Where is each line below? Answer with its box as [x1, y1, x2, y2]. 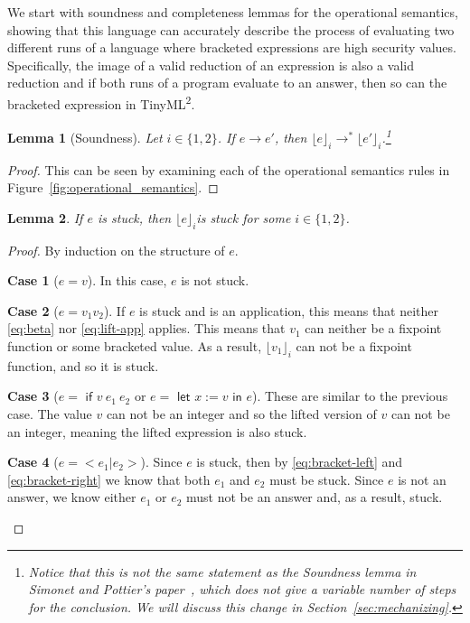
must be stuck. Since [269, 470, 384, 488]
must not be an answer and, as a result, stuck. [186, 488, 443, 507]
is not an [398, 470, 446, 488]
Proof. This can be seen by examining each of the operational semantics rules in [7, 160, 450, 179]
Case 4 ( [7, 452, 59, 471]
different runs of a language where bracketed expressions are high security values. [7, 38, 456, 57]
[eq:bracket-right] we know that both [7, 470, 211, 488]
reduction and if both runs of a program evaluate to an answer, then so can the [7, 73, 447, 92]
